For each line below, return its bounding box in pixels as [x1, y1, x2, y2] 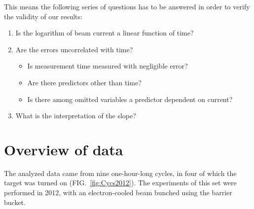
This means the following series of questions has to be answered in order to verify [4, 1, 250, 11]
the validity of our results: [4, 11, 82, 21]
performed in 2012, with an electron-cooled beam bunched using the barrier [4, 187, 232, 198]
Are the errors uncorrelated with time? [15, 44, 133, 54]
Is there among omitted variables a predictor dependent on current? [27, 94, 233, 104]
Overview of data [4, 139, 123, 159]
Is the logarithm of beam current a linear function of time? [15, 28, 194, 38]
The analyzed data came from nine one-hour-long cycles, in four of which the [4, 168, 237, 178]
